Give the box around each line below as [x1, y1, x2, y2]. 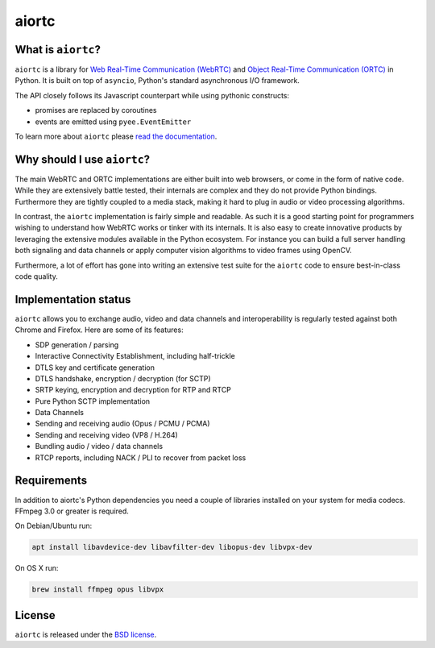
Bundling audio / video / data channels [35, 442, 164, 451]
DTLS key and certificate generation [35, 363, 155, 372]
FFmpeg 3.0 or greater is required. [14, 506, 129, 516]
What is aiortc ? [14, 43, 101, 56]
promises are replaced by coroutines [35, 106, 157, 115]
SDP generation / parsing [35, 339, 119, 350]
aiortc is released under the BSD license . [14, 629, 157, 639]
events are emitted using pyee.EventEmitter [35, 117, 192, 127]
